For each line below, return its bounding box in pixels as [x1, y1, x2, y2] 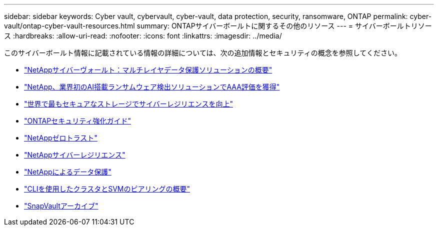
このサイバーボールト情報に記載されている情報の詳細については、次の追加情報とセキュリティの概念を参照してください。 [4, 48, 401, 57]
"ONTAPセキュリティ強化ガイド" [24, 116, 131, 125]
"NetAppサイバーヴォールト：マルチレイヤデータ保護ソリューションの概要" [24, 65, 272, 74]
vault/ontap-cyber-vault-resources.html [4, 21, 135, 30]
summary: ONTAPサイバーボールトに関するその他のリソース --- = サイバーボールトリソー [136, 21, 432, 30]
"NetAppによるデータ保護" [24, 167, 111, 176]
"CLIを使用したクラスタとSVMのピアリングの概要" [24, 184, 190, 193]
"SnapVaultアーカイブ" [24, 201, 98, 210]
